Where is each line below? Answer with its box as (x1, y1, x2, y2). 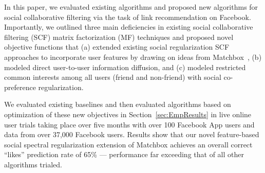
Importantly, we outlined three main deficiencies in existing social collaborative (4, 21, 253, 32)
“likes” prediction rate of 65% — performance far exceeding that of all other (4, 149, 244, 160)
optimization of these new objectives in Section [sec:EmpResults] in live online (4, 109, 252, 119)
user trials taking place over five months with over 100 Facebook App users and (4, 119, 255, 129)
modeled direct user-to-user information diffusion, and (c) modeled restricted (4, 61, 246, 72)
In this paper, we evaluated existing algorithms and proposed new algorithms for (4, 2, 258, 12)
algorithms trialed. (4, 159, 62, 169)
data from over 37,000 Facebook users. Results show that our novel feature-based (4, 129, 259, 140)
